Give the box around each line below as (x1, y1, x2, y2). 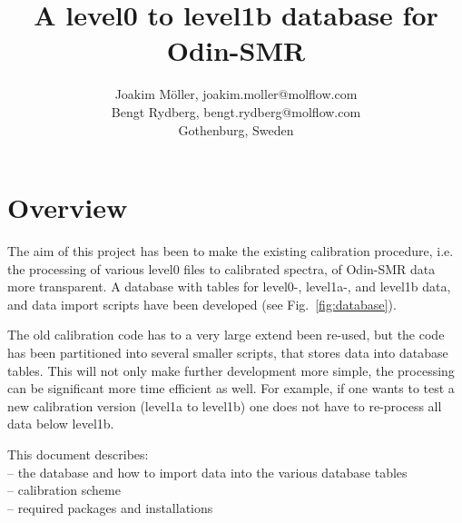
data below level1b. (7, 414, 114, 433)
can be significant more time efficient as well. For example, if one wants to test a (7, 379, 455, 398)
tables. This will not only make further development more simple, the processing (7, 360, 455, 380)
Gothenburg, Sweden (178, 120, 294, 139)
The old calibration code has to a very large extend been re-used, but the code (7, 325, 445, 344)
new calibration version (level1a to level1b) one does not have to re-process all (7, 396, 442, 415)
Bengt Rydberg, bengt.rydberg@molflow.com (111, 102, 361, 121)
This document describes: (7, 444, 149, 463)
